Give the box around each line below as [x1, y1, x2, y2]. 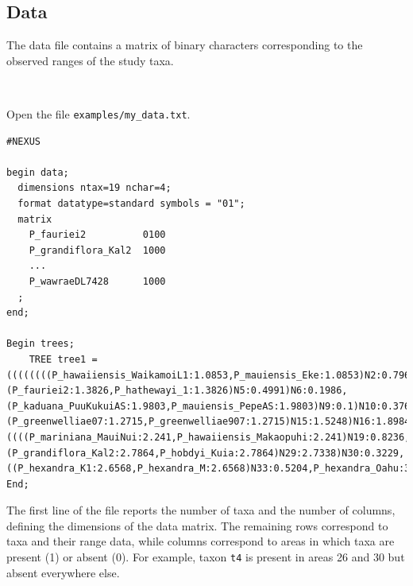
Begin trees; [6, 338, 75, 350]
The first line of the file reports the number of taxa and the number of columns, [6, 502, 396, 518]
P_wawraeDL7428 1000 [29, 275, 166, 287]
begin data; [6, 166, 69, 178]
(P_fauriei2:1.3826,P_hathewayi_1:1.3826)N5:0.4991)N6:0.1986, [6, 385, 348, 397]
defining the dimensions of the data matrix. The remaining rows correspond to [6, 517, 388, 534]
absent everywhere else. [6, 564, 120, 580]
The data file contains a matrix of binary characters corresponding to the [6, 37, 363, 53]
